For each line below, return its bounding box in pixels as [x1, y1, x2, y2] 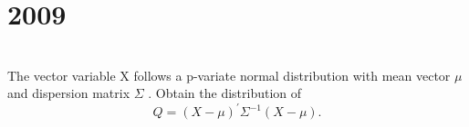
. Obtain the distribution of [148, 83, 302, 103]
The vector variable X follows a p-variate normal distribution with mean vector [7, 65, 451, 84]
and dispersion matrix [7, 83, 130, 103]
